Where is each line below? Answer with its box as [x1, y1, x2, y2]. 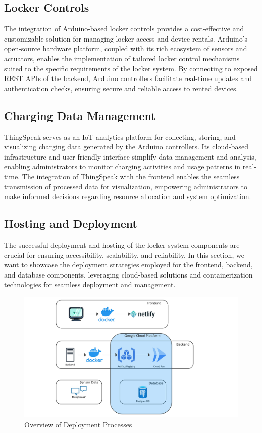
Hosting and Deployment [4, 216, 137, 231]
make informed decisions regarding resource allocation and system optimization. [4, 191, 251, 202]
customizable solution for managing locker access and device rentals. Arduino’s [4, 33, 248, 44]
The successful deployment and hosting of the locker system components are [4, 239, 240, 250]
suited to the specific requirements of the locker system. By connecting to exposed [4, 63, 258, 73]
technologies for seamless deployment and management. [4, 279, 176, 290]
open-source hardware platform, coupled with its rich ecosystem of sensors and [4, 43, 247, 54]
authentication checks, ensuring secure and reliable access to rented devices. [4, 83, 238, 93]
